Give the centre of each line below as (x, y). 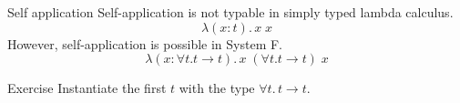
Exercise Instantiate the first (87, 88)
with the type (217, 88)
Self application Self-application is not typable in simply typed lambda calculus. (230, 12)
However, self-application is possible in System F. (145, 43)
